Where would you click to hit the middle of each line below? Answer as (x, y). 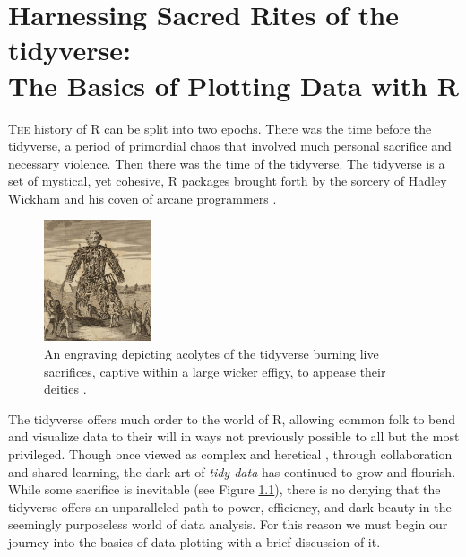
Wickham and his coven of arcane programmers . (142, 198)
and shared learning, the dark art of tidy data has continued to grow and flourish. (232, 471)
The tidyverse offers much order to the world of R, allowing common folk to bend (232, 418)
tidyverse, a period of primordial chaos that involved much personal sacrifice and (230, 146)
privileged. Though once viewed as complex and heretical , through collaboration (230, 453)
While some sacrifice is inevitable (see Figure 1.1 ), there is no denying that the (224, 489)
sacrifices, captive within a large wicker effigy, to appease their (215, 371)
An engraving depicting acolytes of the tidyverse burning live (211, 353)
